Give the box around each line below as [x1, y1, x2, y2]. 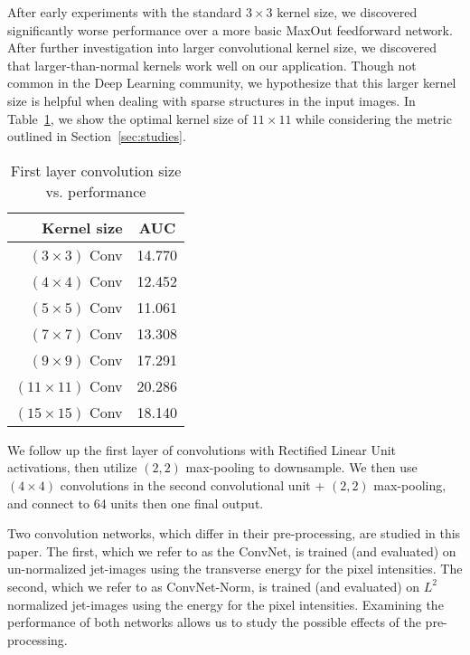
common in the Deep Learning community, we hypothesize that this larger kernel [7, 73, 456, 92]
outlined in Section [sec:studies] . [7, 127, 186, 146]
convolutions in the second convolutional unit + [60, 475, 325, 494]
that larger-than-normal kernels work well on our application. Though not [7, 55, 417, 74]
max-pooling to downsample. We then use [185, 458, 418, 477]
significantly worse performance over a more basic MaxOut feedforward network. [7, 20, 453, 39]
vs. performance [45, 180, 146, 202]
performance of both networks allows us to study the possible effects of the [7, 612, 421, 631]
